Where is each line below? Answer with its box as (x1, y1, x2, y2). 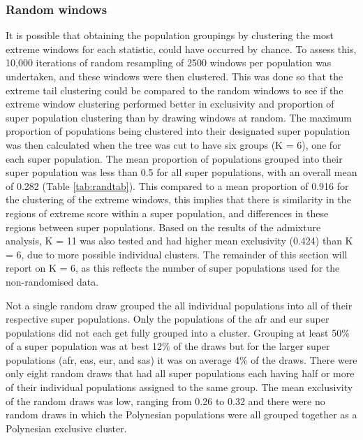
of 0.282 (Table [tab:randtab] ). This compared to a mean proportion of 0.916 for (6, 178, 349, 193)
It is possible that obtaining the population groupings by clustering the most (6, 28, 334, 43)
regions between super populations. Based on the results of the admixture (6, 219, 321, 234)
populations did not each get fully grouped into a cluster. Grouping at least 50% (6, 325, 350, 339)
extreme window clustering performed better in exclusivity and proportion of (6, 96, 334, 111)
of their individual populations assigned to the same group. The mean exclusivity (6, 380, 353, 395)
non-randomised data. (6, 274, 99, 288)
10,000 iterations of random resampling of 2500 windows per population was (6, 55, 332, 70)
